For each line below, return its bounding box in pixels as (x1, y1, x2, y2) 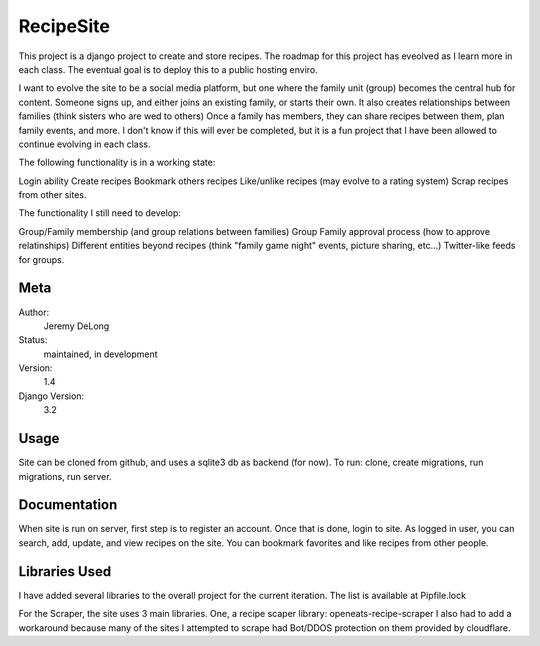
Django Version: (18, 390, 85, 402)
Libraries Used (18, 563, 112, 580)
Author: (18, 306, 50, 318)
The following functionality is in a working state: (18, 156, 216, 169)
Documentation (18, 496, 118, 514)
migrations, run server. (18, 470, 112, 482)
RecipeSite (18, 15, 110, 37)
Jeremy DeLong (43, 320, 110, 332)
